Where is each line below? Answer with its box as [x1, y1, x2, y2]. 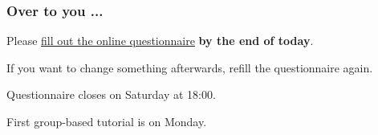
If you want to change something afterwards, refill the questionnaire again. [6, 59, 373, 76]
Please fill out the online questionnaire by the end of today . [6, 32, 314, 49]
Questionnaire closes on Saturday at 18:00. [6, 86, 216, 103]
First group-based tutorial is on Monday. [6, 113, 207, 129]
